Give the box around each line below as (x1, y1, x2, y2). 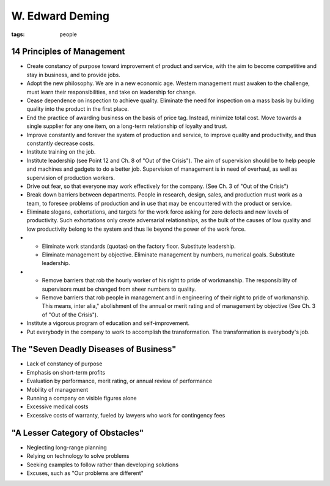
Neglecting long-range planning (26, 444, 107, 451)
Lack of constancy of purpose (26, 360, 103, 367)
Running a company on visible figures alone (26, 395, 137, 402)
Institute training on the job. (26, 148, 96, 155)
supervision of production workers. (26, 174, 116, 181)
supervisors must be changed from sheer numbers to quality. (42, 285, 196, 293)
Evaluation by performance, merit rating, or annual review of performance (26, 377, 213, 385)
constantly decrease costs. (26, 140, 95, 147)
